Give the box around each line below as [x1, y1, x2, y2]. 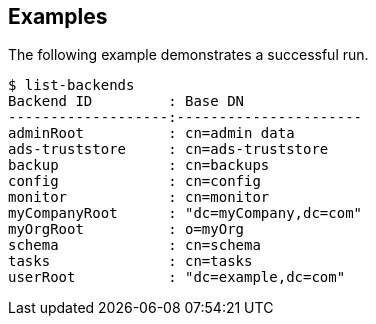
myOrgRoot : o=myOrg [8, 221, 245, 238]
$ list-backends [8, 77, 135, 94]
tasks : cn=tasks [8, 253, 253, 270]
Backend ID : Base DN [8, 93, 245, 110]
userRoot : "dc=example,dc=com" [8, 269, 346, 286]
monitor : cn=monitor [8, 189, 270, 206]
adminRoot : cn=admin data [8, 125, 295, 142]
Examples [8, 4, 108, 29]
